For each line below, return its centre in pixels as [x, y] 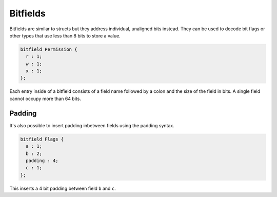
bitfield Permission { [49, 49]
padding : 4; [42, 161]
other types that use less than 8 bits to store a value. [65, 35]
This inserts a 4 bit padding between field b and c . [63, 188]
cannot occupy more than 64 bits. [45, 98]
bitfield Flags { [42, 139]
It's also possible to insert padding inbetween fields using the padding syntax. [92, 125]
